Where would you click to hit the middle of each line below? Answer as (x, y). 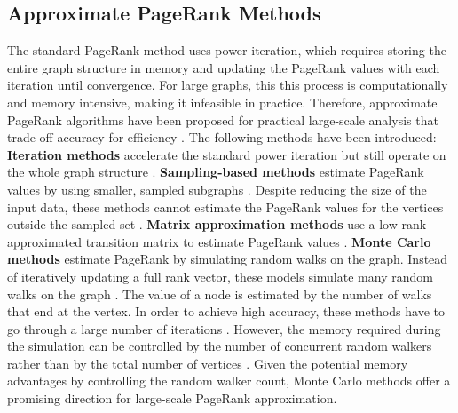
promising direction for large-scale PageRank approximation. (172, 398)
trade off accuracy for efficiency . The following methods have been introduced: (222, 137)
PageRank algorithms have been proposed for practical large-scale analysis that (223, 119)
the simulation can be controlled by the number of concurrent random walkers (220, 346)
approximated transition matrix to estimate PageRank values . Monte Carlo (219, 241)
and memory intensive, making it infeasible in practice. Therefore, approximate (222, 102)
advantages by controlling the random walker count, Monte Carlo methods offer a (229, 381)
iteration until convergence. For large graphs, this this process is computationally (228, 85)
